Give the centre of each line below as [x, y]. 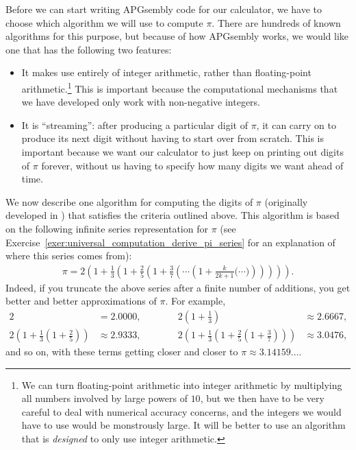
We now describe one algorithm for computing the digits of [129, 201]
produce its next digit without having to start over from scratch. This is [173, 138]
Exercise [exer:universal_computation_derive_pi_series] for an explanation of [170, 242]
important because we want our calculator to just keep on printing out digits [182, 152]
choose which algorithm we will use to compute [104, 22]
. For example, [195, 301]
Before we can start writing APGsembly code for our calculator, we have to [164, 9]
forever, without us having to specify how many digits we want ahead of [192, 165]
